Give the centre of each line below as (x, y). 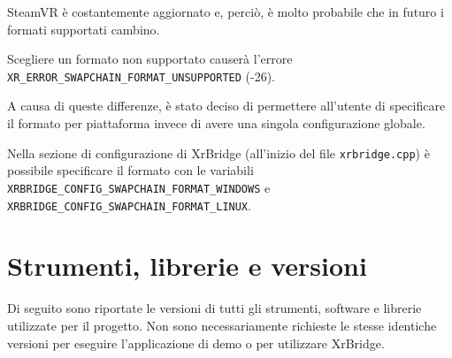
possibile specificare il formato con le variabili (130, 170)
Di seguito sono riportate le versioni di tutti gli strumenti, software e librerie (215, 308)
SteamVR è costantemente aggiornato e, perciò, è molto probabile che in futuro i (226, 11)
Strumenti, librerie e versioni (187, 266)
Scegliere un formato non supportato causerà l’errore (150, 59)
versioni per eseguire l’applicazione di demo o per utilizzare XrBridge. (196, 343)
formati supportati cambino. (84, 29)
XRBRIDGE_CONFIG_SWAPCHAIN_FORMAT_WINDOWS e (139, 187)
